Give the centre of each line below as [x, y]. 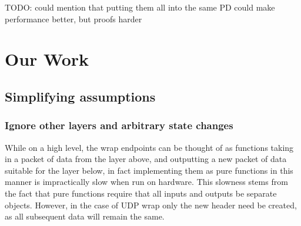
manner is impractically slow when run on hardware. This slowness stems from [146, 182]
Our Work [47, 59]
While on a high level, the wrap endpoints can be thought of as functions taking [149, 147]
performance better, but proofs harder [73, 18]
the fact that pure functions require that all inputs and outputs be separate [141, 193]
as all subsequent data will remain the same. [85, 216]
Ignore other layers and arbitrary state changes [119, 125]
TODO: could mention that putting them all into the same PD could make [140, 7]
